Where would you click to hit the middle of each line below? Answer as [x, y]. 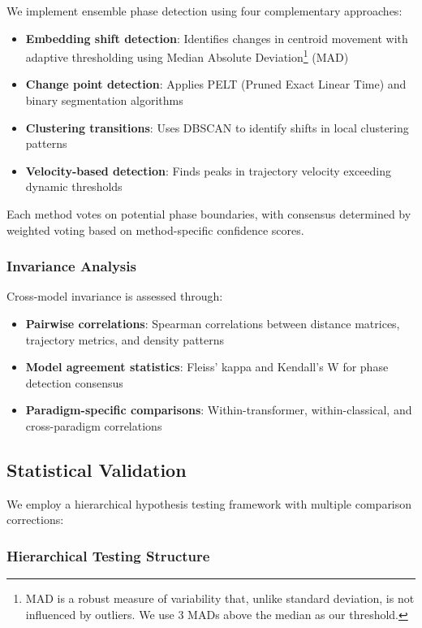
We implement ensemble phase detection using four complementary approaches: [205, 11]
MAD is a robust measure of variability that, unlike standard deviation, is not [220, 598]
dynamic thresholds [74, 186]
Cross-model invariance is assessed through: [115, 296]
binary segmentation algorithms [104, 100]
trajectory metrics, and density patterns [125, 339]
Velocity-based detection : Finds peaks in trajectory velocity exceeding [209, 170]
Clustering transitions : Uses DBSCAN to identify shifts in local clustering [217, 127]
